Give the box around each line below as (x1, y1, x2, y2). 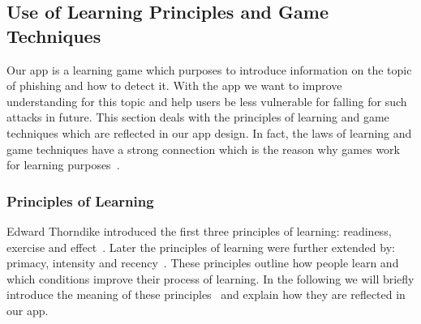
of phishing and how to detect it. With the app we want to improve (6, 77, 342, 94)
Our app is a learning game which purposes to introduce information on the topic (6, 61, 412, 78)
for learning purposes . (6, 156, 120, 173)
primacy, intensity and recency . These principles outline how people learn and (6, 254, 399, 271)
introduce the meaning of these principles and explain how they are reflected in (6, 286, 406, 303)
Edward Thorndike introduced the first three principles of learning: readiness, (6, 222, 392, 239)
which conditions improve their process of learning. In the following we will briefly (6, 270, 415, 287)
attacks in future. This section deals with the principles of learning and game (6, 109, 389, 126)
